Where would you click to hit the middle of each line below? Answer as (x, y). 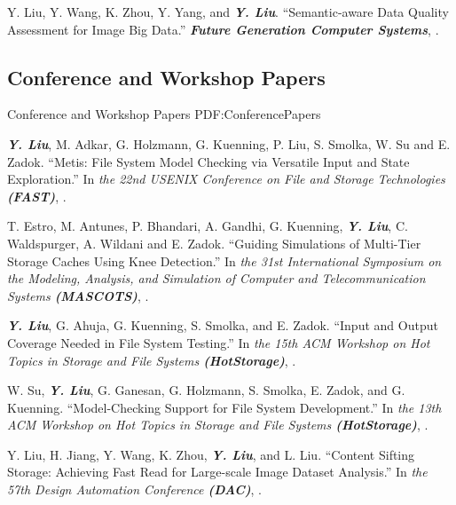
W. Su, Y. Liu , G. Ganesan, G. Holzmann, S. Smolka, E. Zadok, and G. (206, 390)
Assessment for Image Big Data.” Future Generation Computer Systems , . (223, 29)
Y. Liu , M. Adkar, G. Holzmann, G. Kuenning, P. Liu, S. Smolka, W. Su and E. (229, 143)
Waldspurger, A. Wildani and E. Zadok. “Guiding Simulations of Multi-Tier (214, 243)
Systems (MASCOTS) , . (78, 295)
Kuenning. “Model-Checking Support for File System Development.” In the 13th (224, 407)
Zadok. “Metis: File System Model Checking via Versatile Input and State (208, 161)
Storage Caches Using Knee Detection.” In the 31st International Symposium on (224, 260)
